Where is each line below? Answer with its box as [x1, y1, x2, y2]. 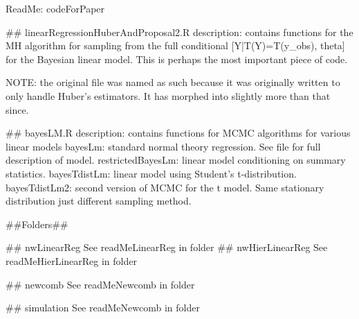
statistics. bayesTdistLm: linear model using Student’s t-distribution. [6, 166, 297, 180]
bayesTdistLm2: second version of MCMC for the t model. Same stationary [6, 180, 324, 194]
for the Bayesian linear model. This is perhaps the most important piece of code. [6, 51, 348, 66]
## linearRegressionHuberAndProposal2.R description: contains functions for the [6, 24, 353, 39]
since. [6, 102, 29, 117]
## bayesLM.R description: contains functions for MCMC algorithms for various [6, 126, 351, 140]
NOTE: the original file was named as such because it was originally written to [6, 75, 340, 89]
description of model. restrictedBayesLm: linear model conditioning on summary [6, 153, 346, 167]
